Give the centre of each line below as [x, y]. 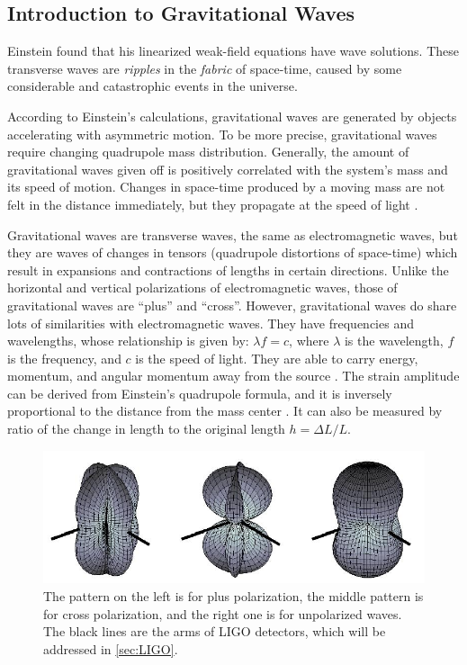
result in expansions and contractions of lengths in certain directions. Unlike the [228, 270]
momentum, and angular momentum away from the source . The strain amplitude [233, 376]
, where [309, 341]
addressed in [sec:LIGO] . [111, 648]
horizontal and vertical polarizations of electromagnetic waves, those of [202, 288]
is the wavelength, [394, 341]
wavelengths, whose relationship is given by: [128, 341]
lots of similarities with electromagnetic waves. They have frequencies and [211, 323]
